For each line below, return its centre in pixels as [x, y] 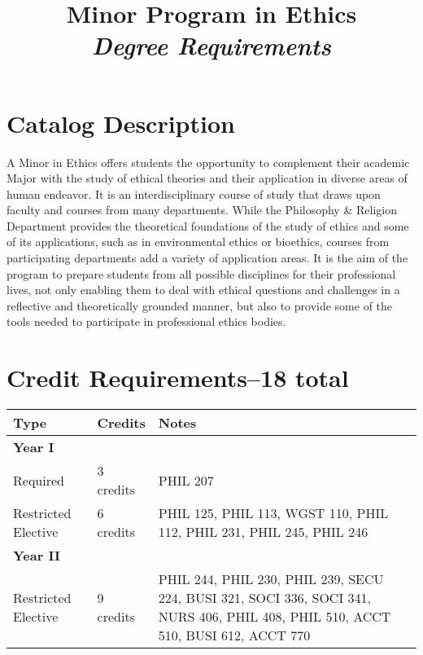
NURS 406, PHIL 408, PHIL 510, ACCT [275, 617]
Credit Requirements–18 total [178, 378]
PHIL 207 [186, 480]
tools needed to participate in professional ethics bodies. [146, 321]
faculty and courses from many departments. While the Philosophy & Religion [202, 210]
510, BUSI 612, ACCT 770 [234, 635]
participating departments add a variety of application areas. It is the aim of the [207, 258]
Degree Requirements [211, 46]
